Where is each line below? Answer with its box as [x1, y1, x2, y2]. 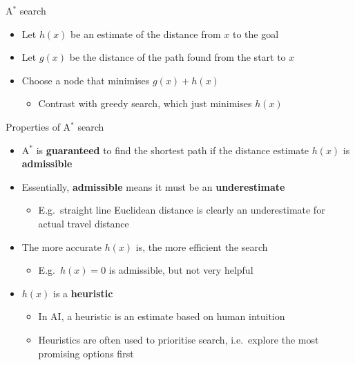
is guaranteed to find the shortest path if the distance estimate [36, 142, 309, 157]
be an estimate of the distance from [70, 26, 221, 41]
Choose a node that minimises [21, 73, 150, 87]
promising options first [38, 346, 134, 360]
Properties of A [6, 119, 71, 133]
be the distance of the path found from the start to [69, 50, 286, 64]
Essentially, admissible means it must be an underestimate [21, 179, 285, 194]
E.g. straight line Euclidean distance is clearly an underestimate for [38, 203, 325, 217]
